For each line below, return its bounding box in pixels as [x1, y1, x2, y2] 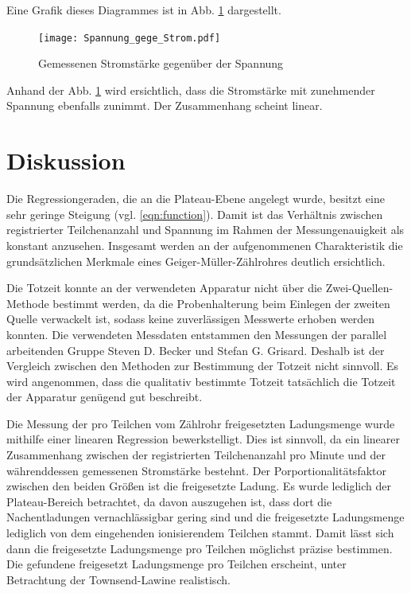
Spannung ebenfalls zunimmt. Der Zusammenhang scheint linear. [6, 97, 323, 114]
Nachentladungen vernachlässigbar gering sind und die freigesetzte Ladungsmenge [6, 509, 405, 525]
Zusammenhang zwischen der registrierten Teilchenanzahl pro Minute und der [6, 447, 386, 463]
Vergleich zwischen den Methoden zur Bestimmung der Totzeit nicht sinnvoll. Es [6, 357, 399, 374]
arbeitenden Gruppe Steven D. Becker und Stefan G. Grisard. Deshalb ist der [6, 341, 385, 358]
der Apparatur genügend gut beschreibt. [6, 388, 203, 405]
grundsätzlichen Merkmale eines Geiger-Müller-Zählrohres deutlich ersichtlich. [6, 252, 386, 269]
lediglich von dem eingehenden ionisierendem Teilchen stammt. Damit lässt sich [6, 525, 394, 541]
